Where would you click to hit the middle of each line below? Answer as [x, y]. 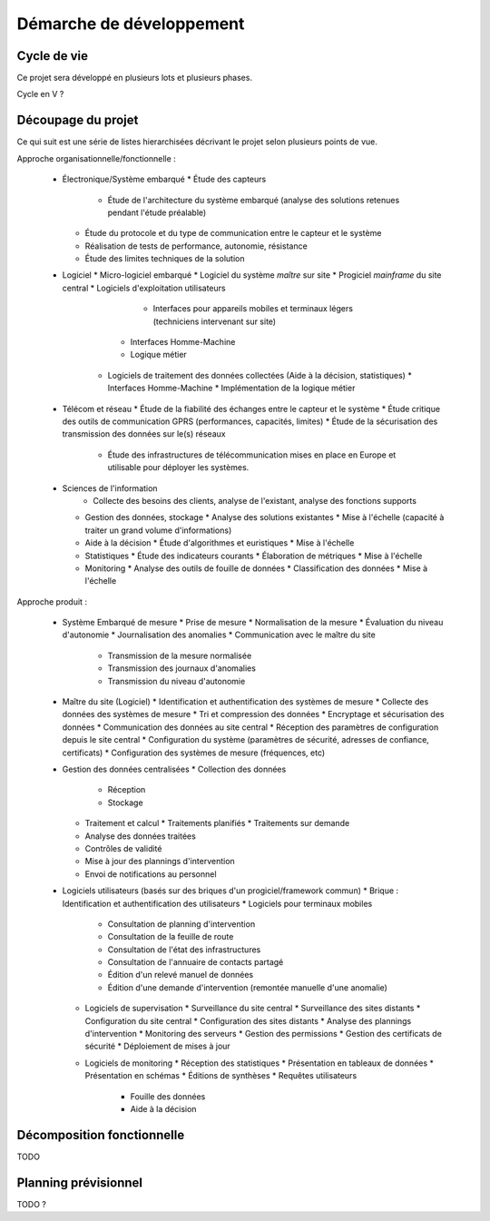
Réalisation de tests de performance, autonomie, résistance [196, 246]
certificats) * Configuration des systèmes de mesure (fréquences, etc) [194, 753]
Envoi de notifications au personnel [151, 874]
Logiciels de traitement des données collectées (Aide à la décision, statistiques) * [260, 375]
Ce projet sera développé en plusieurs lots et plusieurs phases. [135, 78]
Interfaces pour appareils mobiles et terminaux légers [253, 309]
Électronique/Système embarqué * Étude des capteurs [164, 179]
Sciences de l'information [110, 488]
